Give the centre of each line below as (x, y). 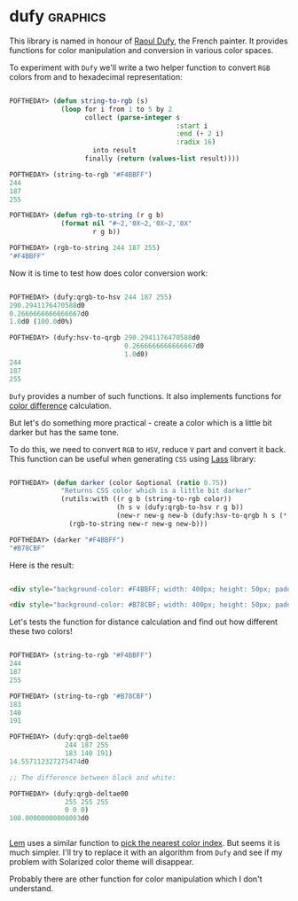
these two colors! (41, 631)
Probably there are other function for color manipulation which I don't (136, 879)
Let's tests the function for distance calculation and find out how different (143, 622)
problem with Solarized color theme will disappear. (102, 862)
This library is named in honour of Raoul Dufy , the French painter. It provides (149, 41)
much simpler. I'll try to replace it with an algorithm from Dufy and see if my (146, 852)
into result (115, 151)
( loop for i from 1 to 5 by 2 (117, 109)
